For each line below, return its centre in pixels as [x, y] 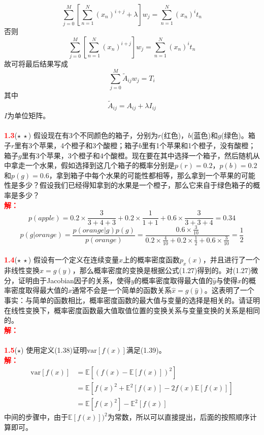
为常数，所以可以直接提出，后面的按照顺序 [178, 417]
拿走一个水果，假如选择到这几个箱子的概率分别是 [93, 165]
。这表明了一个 [229, 290]
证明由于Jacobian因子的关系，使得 [74, 280]
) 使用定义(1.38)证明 [54, 349]
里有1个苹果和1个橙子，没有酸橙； [199, 145]
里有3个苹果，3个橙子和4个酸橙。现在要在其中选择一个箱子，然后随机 [137, 155]
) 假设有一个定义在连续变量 [73, 260]
